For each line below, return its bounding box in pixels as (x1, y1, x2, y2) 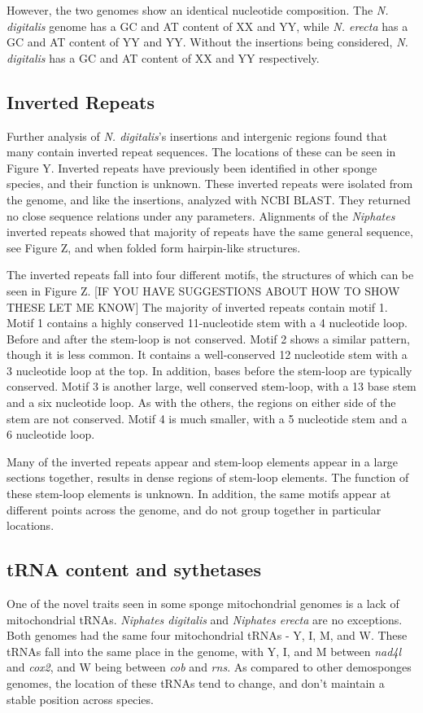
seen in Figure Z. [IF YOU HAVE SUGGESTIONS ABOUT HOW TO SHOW (7, 282, 400, 299)
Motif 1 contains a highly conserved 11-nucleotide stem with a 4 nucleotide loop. (7, 314, 408, 331)
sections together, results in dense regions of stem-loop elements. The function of (7, 469, 409, 486)
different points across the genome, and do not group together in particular (7, 501, 382, 518)
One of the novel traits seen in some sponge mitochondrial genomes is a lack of (7, 595, 399, 612)
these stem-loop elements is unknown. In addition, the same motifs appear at (7, 485, 391, 502)
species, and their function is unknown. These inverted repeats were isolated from (7, 175, 413, 192)
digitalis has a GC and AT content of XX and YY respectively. (7, 49, 320, 66)
